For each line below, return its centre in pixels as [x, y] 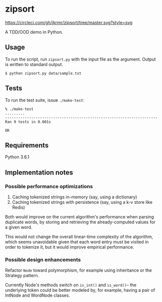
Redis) [18, 207]
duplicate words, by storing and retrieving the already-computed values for [80, 222]
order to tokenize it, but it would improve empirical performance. [70, 247]
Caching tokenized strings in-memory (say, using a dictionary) [74, 197]
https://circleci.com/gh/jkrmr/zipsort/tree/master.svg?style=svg [69, 22]
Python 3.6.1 [17, 157]
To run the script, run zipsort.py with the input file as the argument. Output [81, 59]
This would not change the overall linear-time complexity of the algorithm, [79, 237]
